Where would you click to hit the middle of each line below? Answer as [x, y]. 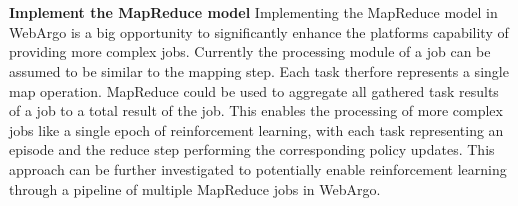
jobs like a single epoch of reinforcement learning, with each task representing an [256, 129]
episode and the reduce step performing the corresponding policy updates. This [252, 149]
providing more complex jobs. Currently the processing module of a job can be [250, 51]
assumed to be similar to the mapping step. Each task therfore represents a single [259, 70]
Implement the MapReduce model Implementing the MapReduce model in [253, 12]
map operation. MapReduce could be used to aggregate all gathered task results [254, 90]
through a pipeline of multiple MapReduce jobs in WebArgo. [195, 188]
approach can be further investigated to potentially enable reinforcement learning [258, 168]
